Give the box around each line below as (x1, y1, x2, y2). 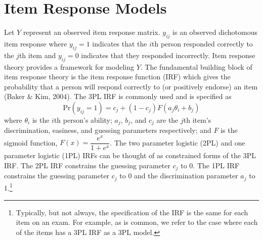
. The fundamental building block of (140, 61, 252, 72)
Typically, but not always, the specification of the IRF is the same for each (16, 207, 248, 217)
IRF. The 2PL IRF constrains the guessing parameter (4, 160, 171, 170)
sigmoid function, (4, 137, 58, 148)
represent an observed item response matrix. (23, 27, 160, 37)
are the (156, 114, 179, 125)
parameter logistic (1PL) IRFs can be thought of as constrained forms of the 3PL (4, 150, 256, 161)
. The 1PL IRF (193, 160, 240, 170)
